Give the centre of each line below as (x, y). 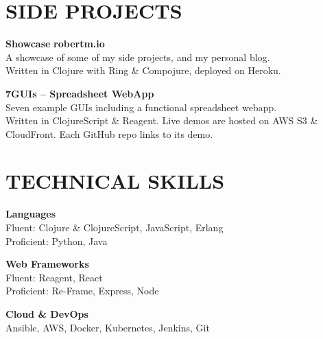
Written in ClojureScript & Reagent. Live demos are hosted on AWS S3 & (162, 120)
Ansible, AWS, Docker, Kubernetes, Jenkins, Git (108, 327)
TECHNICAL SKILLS (115, 181)
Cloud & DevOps (47, 313)
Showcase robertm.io (55, 44)
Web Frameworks (47, 264)
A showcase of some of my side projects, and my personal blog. (138, 57)
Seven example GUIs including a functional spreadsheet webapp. (141, 107)
